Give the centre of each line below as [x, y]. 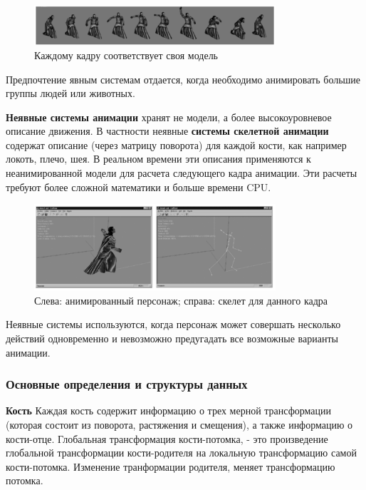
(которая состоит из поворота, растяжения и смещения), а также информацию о [179, 424]
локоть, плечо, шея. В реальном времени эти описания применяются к [158, 159]
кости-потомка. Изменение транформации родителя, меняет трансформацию [171, 466]
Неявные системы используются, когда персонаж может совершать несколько [173, 324]
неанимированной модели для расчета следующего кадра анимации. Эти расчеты [182, 173]
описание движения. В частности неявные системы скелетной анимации [167, 131]
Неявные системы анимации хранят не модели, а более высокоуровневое [169, 117]
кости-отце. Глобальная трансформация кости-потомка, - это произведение [167, 438]
